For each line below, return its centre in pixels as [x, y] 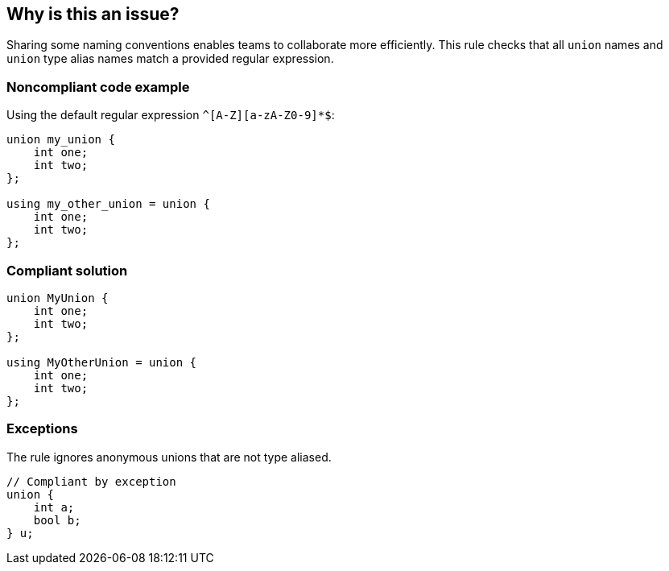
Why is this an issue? [93, 14]
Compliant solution [67, 270]
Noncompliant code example [98, 87]
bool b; [57, 520]
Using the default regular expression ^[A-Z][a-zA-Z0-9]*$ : [171, 115]
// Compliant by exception [91, 481]
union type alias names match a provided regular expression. [170, 59]
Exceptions [42, 429]
